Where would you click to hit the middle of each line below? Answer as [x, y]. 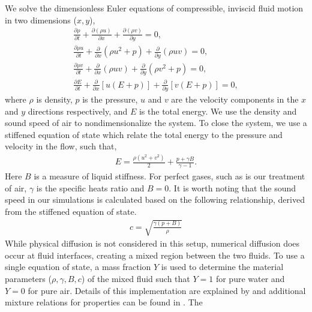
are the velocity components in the [235, 99]
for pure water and [250, 278]
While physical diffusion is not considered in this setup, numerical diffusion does [152, 243]
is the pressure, [110, 99]
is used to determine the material [222, 267]
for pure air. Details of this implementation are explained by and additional [167, 290]
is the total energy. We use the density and [218, 111]
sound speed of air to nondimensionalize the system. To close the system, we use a [156, 123]
